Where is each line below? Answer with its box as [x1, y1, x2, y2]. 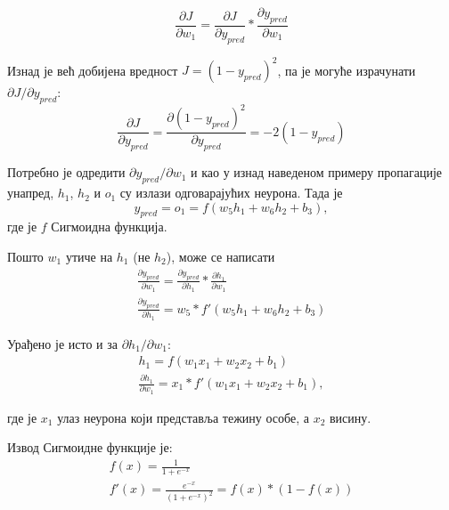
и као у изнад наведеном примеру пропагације [191, 163, 442, 182]
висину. [330, 408, 371, 426]
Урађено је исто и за [7, 334, 118, 352]
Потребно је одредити [7, 163, 126, 182]
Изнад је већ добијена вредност [7, 61, 178, 79]
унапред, [7, 183, 54, 202]
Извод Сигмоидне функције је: [7, 438, 173, 457]
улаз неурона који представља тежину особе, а [57, 408, 309, 426]
